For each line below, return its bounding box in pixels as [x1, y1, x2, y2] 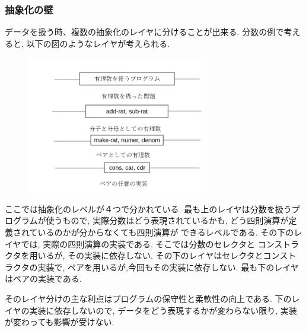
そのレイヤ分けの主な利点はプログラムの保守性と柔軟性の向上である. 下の [5, 292, 292, 304]
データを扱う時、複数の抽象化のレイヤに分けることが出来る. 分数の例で [5, 26, 284, 38]
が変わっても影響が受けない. [5, 316, 114, 328]
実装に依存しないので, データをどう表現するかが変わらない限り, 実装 [29, 304, 297, 316]
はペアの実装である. [5, 272, 82, 285]
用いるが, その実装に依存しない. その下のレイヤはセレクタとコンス [29, 249, 288, 262]
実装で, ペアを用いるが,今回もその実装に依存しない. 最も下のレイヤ [37, 260, 299, 273]
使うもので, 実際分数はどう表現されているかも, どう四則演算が [46, 214, 289, 227]
